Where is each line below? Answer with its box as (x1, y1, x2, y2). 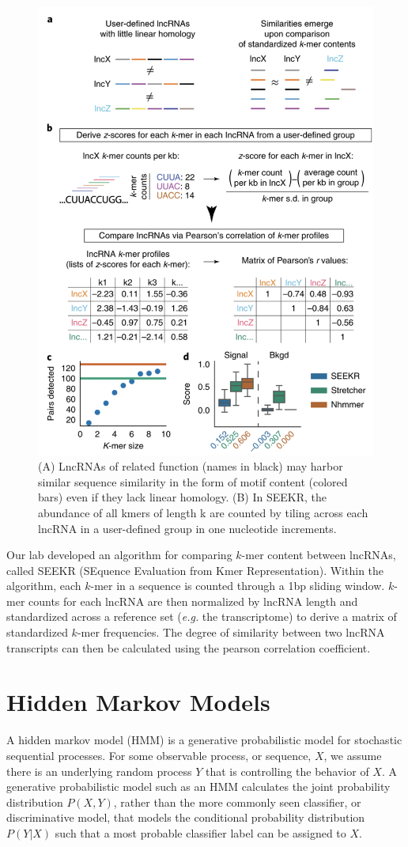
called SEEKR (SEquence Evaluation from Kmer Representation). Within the (6, 562, 384, 578)
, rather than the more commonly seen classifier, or (113, 793, 361, 810)
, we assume (323, 747, 382, 763)
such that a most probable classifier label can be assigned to (55, 824, 346, 841)
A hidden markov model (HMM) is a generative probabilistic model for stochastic (6, 732, 402, 748)
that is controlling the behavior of (205, 762, 369, 779)
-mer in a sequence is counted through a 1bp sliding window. (90, 577, 385, 594)
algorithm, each (6, 577, 81, 594)
